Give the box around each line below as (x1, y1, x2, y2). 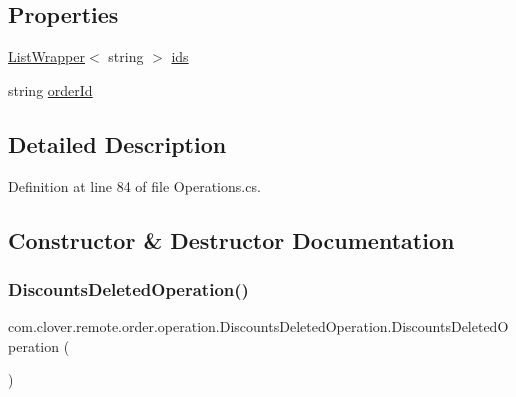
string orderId (8, 79, 93, 100)
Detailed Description (8, 128, 227, 159)
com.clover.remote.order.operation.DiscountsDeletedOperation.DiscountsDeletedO (8, 316, 509, 337)
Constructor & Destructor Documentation (8, 224, 455, 255)
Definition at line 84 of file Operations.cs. (8, 175, 261, 196)
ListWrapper (8, 46, 85, 67)
